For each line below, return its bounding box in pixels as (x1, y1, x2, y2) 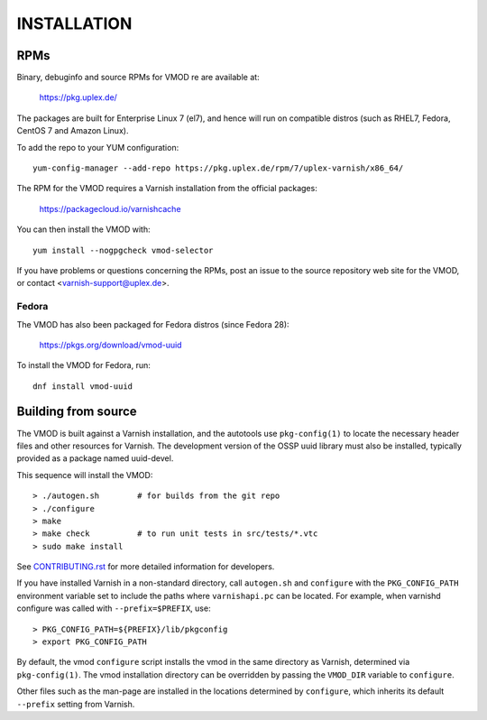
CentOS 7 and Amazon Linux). (16, 125, 129, 136)
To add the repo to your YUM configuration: (16, 142, 179, 152)
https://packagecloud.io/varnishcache (39, 203, 181, 214)
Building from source (16, 404, 137, 420)
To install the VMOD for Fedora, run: (16, 360, 151, 371)
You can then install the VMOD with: (16, 224, 151, 235)
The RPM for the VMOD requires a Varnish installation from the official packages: (16, 183, 317, 194)
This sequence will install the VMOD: (16, 469, 153, 480)
